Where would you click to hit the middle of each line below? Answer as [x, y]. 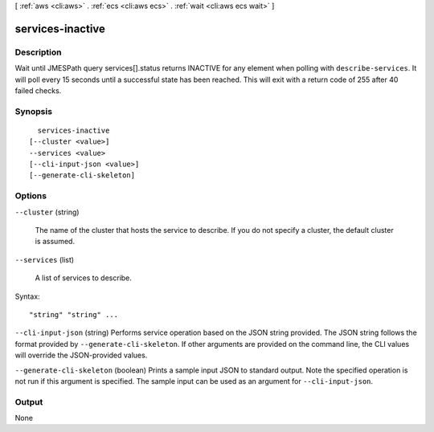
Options [31, 196]
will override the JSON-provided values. [81, 355]
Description [38, 52]
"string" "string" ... [74, 314]
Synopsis [33, 111]
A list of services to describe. [84, 278]
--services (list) [45, 259]
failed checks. [38, 90]
